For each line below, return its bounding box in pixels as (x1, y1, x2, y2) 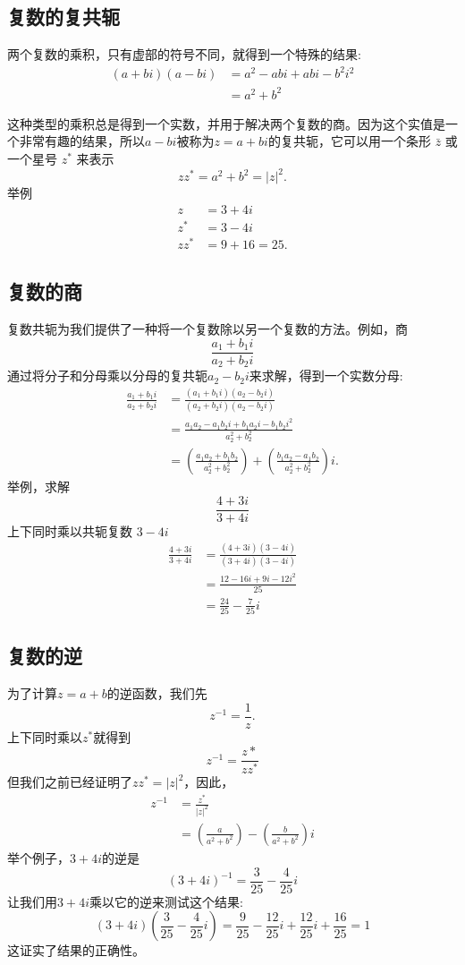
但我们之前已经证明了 (7, 773, 132, 791)
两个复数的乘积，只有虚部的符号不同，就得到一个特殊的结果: (7, 45, 361, 64)
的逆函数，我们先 (106, 684, 207, 703)
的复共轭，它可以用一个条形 (267, 132, 431, 150)
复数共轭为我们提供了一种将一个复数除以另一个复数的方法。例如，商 (7, 320, 408, 338)
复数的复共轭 (7, 3, 120, 30)
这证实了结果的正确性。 (7, 941, 145, 960)
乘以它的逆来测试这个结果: (89, 892, 243, 910)
